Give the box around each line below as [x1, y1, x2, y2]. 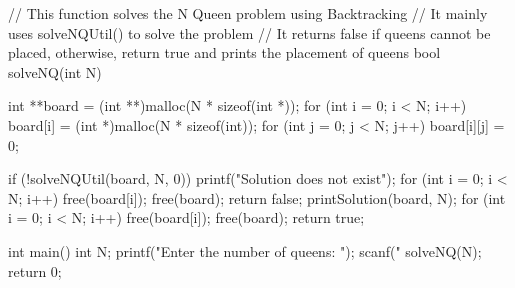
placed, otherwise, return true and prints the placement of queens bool [8, 42, 441, 63]
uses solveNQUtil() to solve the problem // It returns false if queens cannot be [8, 22, 491, 43]
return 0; [8, 260, 62, 281]
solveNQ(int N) [8, 61, 102, 82]
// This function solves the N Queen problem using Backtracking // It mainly [8, 3, 488, 23]
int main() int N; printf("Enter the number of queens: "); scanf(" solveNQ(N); [8, 240, 482, 261]
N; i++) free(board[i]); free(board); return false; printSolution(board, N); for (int [8, 187, 506, 208]
